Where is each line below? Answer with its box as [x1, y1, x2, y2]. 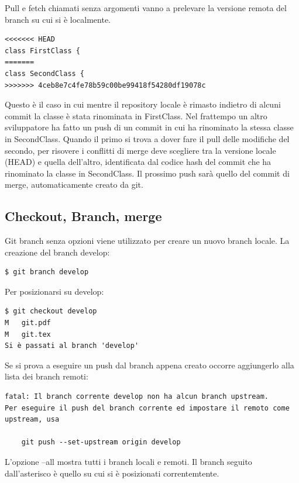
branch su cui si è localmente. [5, 13, 111, 25]
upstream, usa [5, 415, 60, 424]
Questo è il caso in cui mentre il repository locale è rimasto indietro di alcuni [5, 98, 281, 111]
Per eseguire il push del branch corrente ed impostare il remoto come [5, 403, 290, 412]
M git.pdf [5, 319, 51, 327]
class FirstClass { [5, 46, 80, 55]
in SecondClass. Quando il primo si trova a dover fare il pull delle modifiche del [5, 132, 290, 144]
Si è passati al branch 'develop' [5, 341, 139, 350]
